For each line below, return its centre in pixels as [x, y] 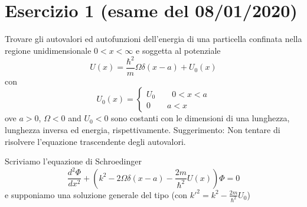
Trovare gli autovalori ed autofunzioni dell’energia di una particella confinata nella [153, 39]
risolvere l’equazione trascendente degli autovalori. [95, 141]
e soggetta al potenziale [178, 50]
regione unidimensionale [48, 50]
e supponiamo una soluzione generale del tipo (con [96, 194]
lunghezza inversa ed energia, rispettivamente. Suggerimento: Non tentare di [143, 130]
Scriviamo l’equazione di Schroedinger [73, 161]
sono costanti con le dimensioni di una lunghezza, [200, 118]
